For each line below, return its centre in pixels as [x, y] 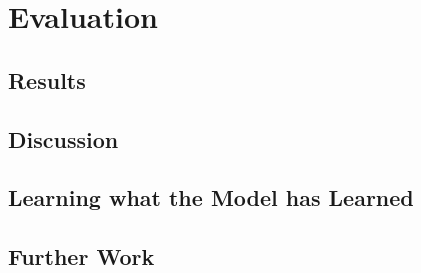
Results [47, 79]
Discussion [63, 138]
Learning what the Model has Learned [211, 197]
